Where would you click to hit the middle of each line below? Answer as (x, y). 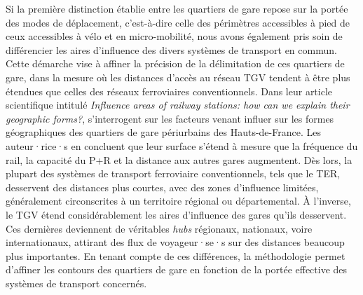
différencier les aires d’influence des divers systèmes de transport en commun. (171, 49)
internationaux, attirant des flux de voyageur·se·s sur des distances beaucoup (175, 242)
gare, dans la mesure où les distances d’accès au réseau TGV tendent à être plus (178, 77)
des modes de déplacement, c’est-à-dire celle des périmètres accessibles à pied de (178, 22)
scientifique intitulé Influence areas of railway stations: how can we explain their (178, 105)
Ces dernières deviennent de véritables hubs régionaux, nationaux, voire (159, 228)
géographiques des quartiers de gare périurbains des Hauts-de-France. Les (163, 132)
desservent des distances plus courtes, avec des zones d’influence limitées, (162, 187)
